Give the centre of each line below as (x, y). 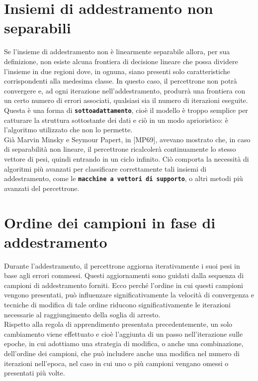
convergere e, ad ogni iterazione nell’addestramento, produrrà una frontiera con (125, 90)
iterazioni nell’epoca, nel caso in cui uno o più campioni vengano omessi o (116, 363)
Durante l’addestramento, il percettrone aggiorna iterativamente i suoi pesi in (122, 265)
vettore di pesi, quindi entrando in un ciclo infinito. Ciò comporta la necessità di (127, 158)
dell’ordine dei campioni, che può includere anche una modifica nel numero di (122, 353)
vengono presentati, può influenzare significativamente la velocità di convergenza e (129, 295)
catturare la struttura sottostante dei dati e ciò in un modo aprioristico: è (116, 120)
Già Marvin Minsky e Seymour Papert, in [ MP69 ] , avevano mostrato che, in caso (127, 139)
